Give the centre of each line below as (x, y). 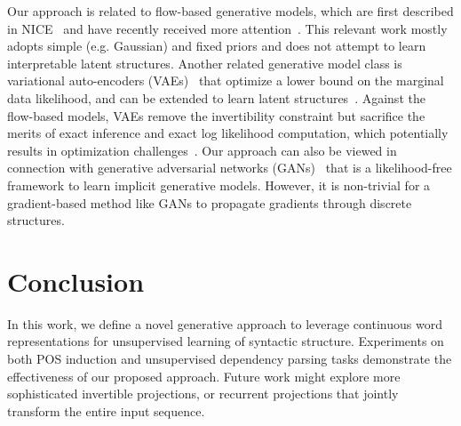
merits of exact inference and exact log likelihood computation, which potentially (228, 133)
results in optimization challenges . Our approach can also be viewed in (202, 150)
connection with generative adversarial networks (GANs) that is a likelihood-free (230, 168)
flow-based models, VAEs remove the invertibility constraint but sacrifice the (216, 115)
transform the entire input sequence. (106, 410)
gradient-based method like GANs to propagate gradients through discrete (210, 202)
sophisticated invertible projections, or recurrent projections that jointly (203, 394)
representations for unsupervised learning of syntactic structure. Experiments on (226, 341)
